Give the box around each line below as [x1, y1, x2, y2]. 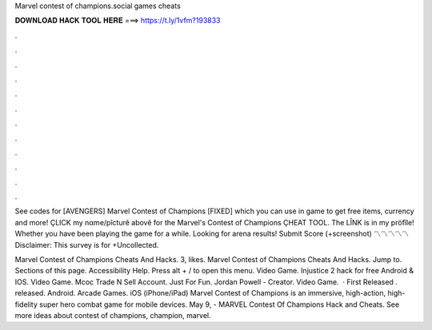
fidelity [14, 300, 38, 309]
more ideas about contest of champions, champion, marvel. [14, 310, 211, 320]
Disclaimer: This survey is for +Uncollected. [14, 240, 159, 249]
